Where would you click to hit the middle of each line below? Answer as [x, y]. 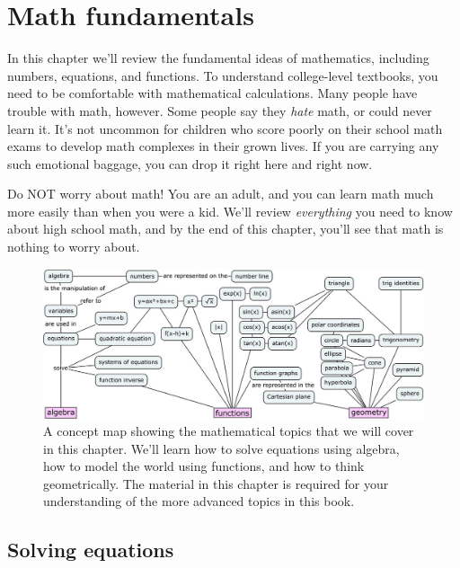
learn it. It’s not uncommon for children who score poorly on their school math [225, 128]
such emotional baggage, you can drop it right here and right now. [190, 163]
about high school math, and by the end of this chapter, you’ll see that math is [226, 229]
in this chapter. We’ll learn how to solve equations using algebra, [221, 448]
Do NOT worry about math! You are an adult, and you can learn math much [221, 194]
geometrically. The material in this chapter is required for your [216, 483]
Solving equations [91, 550]
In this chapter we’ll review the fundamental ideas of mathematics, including [218, 58]
